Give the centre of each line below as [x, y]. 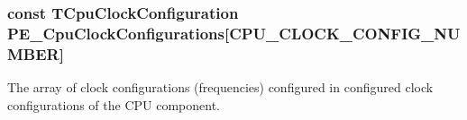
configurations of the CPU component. [114, 104]
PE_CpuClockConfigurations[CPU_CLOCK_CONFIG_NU [234, 33]
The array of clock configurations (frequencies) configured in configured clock [220, 87]
